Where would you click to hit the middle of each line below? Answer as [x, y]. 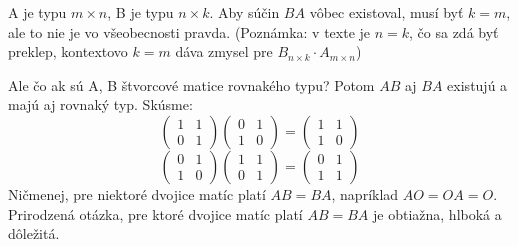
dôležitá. [34, 233]
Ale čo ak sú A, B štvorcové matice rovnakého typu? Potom [191, 84]
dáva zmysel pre [224, 51]
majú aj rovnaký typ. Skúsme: [100, 104]
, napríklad [365, 193]
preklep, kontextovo [68, 51]
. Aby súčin [244, 12]
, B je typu [140, 12]
